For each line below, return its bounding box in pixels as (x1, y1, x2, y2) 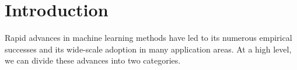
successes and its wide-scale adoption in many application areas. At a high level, (5, 43, 292, 55)
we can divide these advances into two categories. (5, 54, 181, 66)
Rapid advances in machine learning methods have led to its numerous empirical (5, 32, 292, 44)
